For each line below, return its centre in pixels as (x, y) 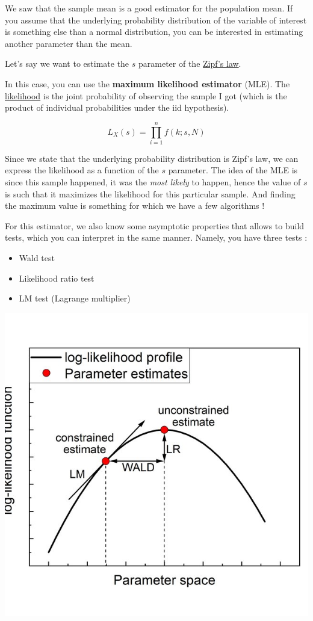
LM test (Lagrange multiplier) (75, 298)
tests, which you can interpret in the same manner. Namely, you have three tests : (156, 237)
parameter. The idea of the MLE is (233, 170)
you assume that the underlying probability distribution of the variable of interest (156, 20)
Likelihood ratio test (57, 278)
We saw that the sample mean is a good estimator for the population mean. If (149, 8)
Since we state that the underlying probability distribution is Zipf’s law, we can (152, 158)
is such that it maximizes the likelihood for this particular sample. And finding (150, 193)
